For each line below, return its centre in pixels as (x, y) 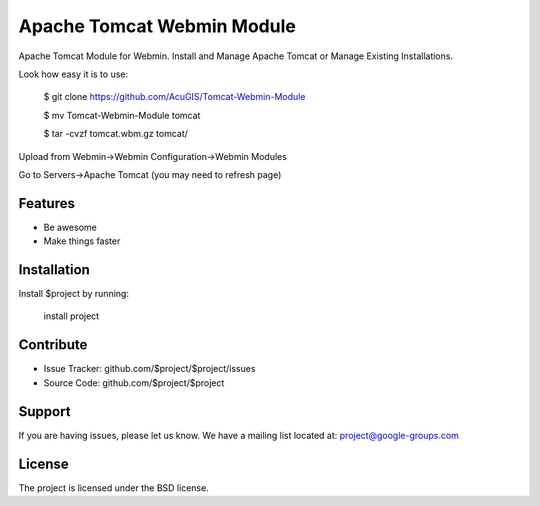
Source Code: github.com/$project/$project (134, 382)
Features (46, 203)
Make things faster (82, 241)
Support (44, 411)
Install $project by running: (74, 294)
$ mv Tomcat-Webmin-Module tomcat (122, 115)
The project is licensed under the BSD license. (113, 487)
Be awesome (70, 227)
